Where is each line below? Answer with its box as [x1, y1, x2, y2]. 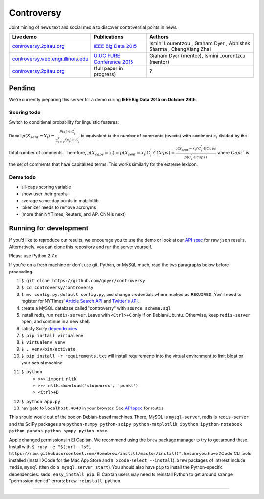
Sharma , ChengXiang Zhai [149, 45, 211, 52]
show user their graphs [21, 191, 68, 197]
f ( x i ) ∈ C [64, 138, 79, 143]
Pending [9, 84, 35, 92]
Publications [93, 33, 124, 40]
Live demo [12, 33, 37, 40]
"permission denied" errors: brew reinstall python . [9, 477, 122, 484]
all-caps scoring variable [21, 184, 71, 190]
